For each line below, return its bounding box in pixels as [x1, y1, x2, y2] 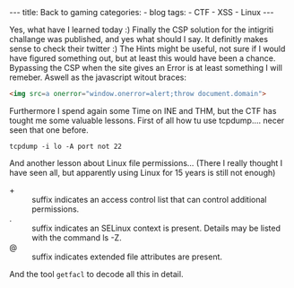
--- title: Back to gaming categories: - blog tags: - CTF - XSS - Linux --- [9, 7, 274, 17]
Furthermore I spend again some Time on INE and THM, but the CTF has [9, 105, 277, 116]
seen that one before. [9, 124, 90, 135]
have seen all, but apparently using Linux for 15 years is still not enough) [9, 167, 276, 178]
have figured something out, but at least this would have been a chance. [9, 53, 276, 64]
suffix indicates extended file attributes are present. [31, 251, 222, 262]
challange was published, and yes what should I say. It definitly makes [9, 34, 269, 44]
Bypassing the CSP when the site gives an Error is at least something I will [9, 63, 282, 73]
